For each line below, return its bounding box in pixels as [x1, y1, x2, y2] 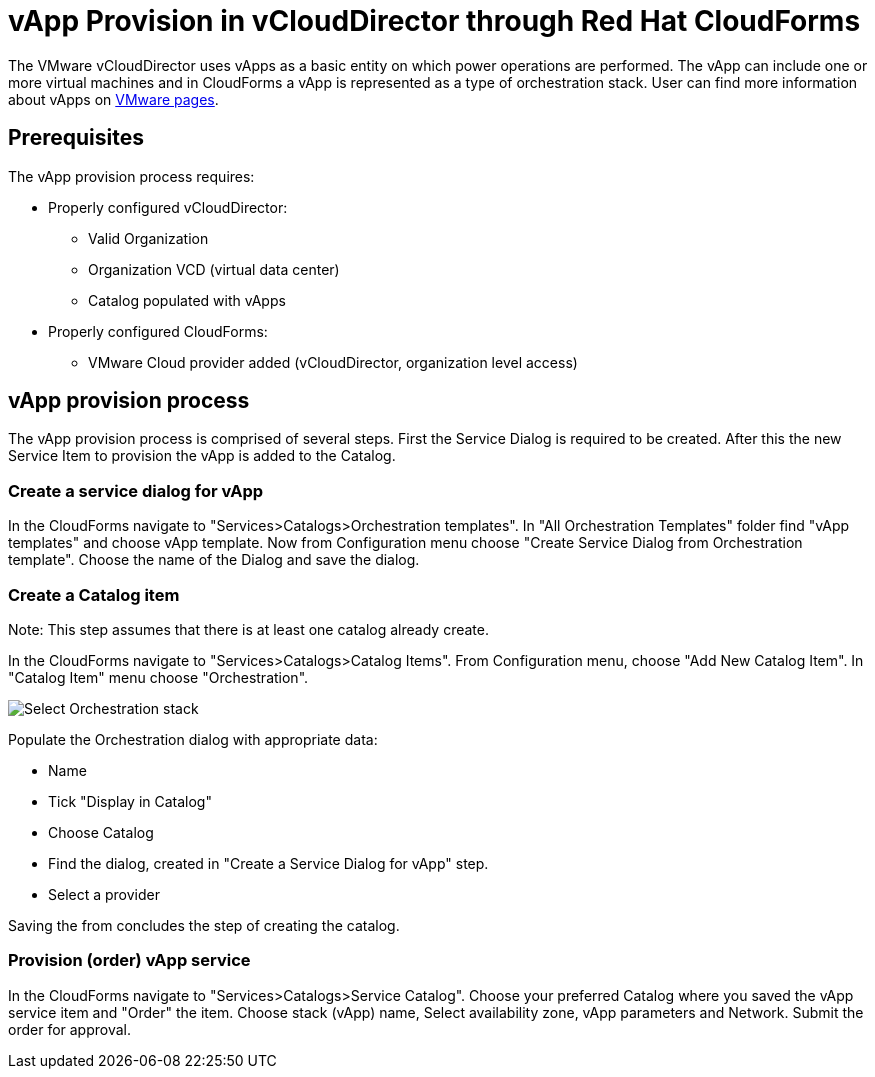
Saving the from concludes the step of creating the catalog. [8, 916, 400, 934]
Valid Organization [88, 229, 209, 247]
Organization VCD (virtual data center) [88, 260, 340, 278]
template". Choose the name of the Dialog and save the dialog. [8, 551, 420, 569]
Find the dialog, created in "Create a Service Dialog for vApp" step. [48, 854, 489, 872]
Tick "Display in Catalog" [48, 792, 212, 810]
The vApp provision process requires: [8, 167, 255, 185]
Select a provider [48, 885, 161, 903]
